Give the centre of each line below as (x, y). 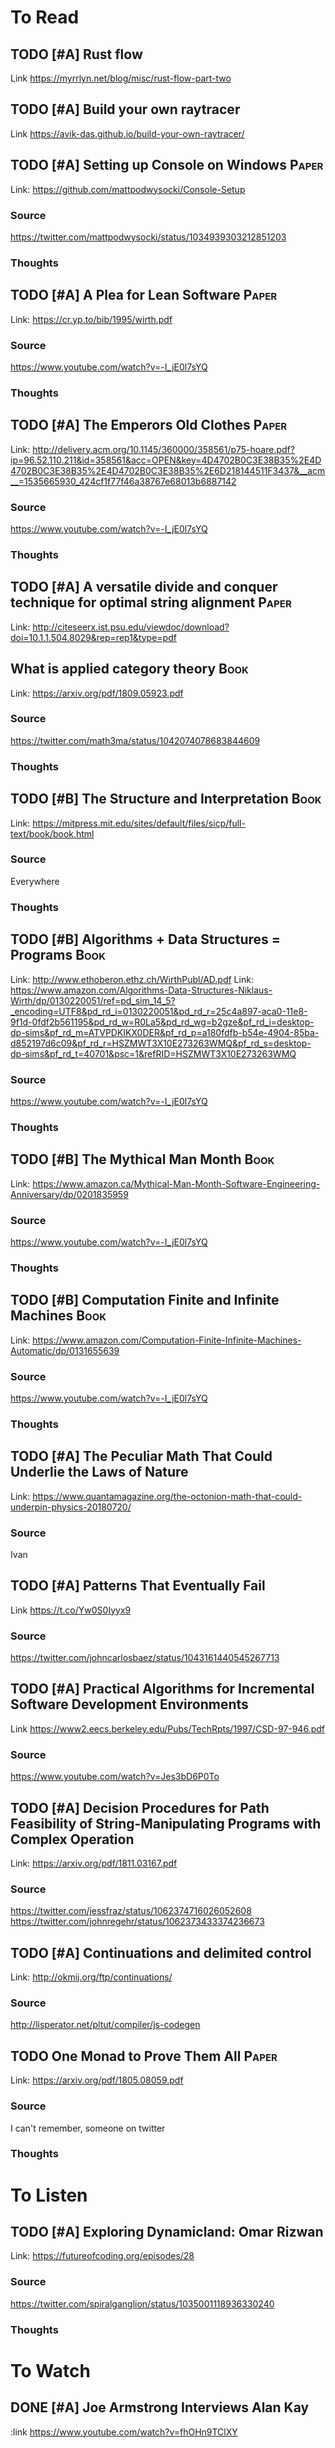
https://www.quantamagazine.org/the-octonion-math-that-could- (167, 1496)
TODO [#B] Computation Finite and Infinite (145, 1300)
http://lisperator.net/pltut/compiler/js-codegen (105, 2025)
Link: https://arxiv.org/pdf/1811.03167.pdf (94, 1863)
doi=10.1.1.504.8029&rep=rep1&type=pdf (93, 637)
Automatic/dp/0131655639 (65, 1350)
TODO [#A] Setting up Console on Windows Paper (167, 165)
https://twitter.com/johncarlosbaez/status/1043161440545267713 (145, 1658)
